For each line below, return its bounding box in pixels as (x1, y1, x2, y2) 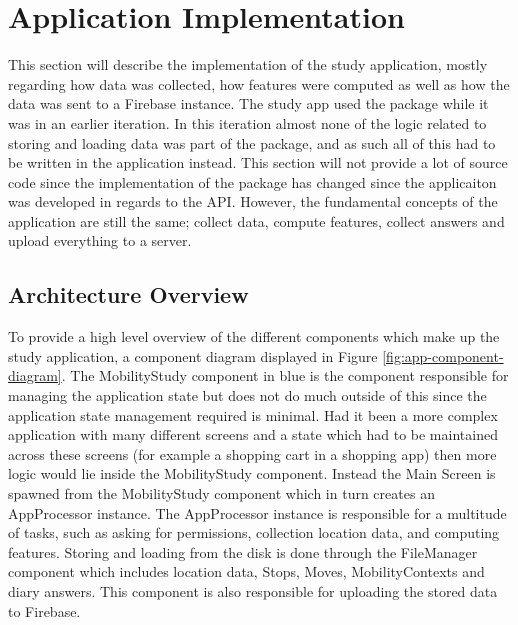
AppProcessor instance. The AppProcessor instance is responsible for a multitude (8, 502, 507, 523)
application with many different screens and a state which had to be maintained (8, 424, 498, 445)
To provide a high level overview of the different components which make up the (8, 326, 500, 347)
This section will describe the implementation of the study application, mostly (8, 54, 488, 75)
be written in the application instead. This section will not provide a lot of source (8, 152, 508, 173)
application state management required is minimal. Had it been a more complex (8, 404, 498, 425)
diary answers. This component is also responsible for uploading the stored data (8, 580, 498, 601)
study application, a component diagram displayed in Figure (8, 345, 378, 366)
